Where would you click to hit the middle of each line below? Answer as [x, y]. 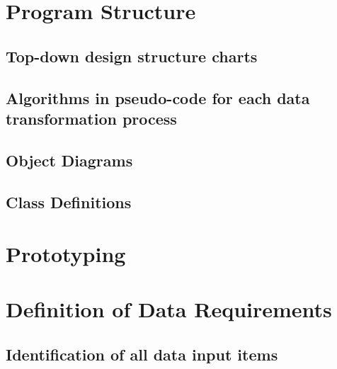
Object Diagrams [69, 160]
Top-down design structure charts [132, 56]
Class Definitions [69, 201]
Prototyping [66, 254]
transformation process [91, 118]
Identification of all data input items [142, 354]
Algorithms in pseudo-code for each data [158, 97]
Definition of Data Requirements [169, 309]
